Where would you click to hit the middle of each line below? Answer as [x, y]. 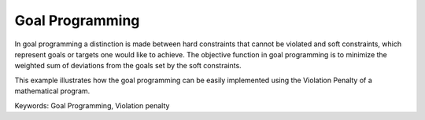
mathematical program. [52, 91]
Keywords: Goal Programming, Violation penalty [92, 105]
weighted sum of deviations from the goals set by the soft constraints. [128, 66]
